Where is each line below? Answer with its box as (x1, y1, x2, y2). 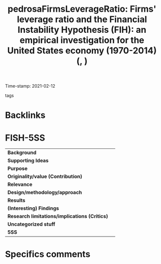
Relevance (7, 181, 33, 188)
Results (7, 197, 26, 204)
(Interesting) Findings (7, 205, 60, 212)
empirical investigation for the (19, 35, 145, 46)
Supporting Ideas (7, 157, 49, 164)
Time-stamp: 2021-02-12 (5, 83, 56, 89)
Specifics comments (5, 248, 91, 260)
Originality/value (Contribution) (7, 173, 82, 180)
